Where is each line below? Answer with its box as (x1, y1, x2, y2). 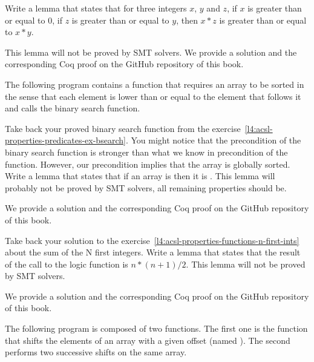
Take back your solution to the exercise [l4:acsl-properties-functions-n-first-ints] (5, 234, 299, 246)
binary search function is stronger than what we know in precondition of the (5, 145, 288, 158)
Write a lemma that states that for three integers (5, 2, 187, 14)
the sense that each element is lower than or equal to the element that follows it (5, 90, 301, 102)
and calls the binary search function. (5, 102, 140, 114)
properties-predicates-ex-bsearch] (5, 134, 126, 146)
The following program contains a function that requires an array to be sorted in (5, 77, 304, 90)
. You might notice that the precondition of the (125, 134, 301, 146)
